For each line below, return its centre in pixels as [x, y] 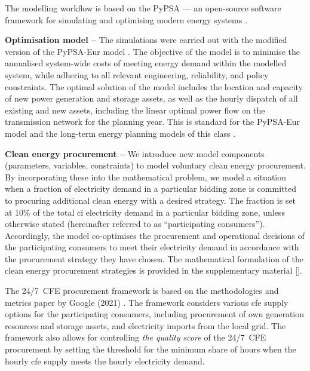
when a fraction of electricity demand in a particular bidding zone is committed [151, 188]
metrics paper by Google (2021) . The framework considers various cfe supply [147, 302]
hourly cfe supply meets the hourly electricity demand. [105, 361]
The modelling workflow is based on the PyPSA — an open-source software [143, 8]
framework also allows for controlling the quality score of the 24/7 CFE [136, 337]
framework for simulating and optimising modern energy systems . [126, 19]
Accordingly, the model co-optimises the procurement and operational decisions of [155, 235]
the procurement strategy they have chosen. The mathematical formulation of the [154, 258]
